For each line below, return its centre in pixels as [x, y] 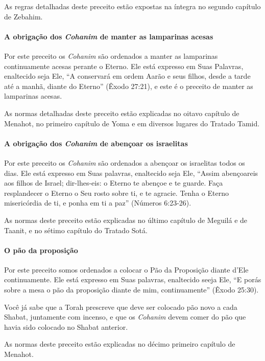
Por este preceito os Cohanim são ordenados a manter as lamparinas [111, 55]
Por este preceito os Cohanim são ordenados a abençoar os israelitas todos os [125, 162]
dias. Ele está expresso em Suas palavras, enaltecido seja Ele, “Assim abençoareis [131, 173]
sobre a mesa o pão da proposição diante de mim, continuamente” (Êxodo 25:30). [131, 290]
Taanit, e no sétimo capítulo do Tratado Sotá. [76, 230]
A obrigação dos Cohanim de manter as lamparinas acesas [109, 36]
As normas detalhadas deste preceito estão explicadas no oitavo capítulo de [122, 113]
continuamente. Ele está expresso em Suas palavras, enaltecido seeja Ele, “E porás [133, 279]
